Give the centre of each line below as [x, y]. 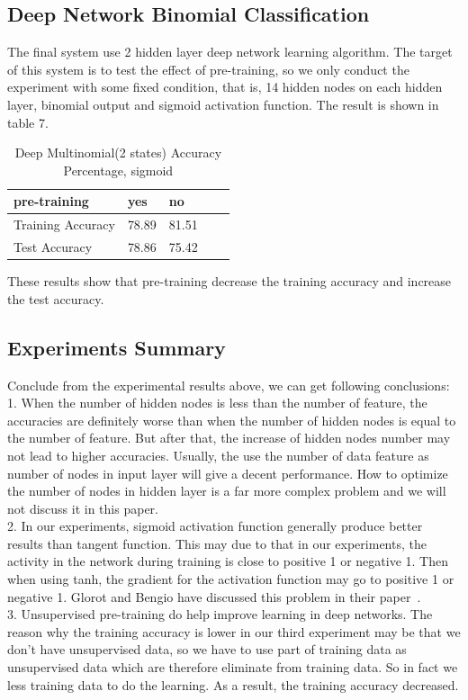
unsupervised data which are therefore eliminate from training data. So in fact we [233, 667]
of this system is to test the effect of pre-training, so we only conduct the [208, 69]
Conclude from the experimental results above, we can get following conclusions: [229, 385]
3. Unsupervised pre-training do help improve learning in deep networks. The [220, 614]
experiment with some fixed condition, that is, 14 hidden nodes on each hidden [225, 87]
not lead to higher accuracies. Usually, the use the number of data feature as [218, 455]
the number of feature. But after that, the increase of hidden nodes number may [229, 438]
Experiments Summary [117, 347]
